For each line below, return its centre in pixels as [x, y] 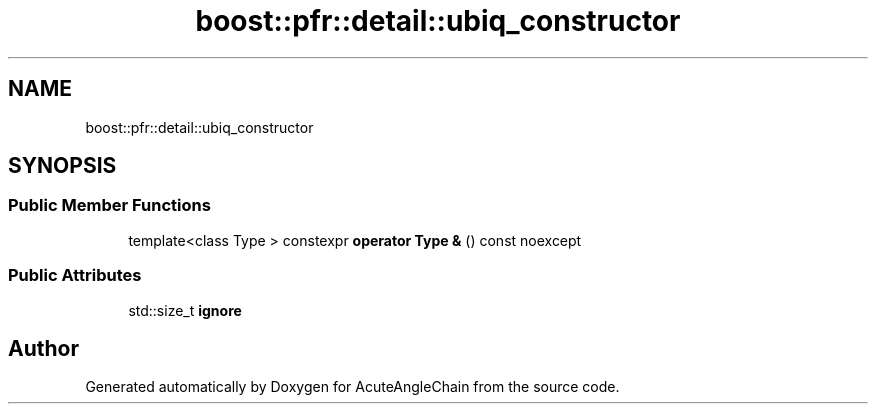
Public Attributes [75, 275]
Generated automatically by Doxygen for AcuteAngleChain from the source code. [352, 387]
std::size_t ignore [185, 310]
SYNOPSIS [62, 166]
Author [43, 348]
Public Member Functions [109, 205]
